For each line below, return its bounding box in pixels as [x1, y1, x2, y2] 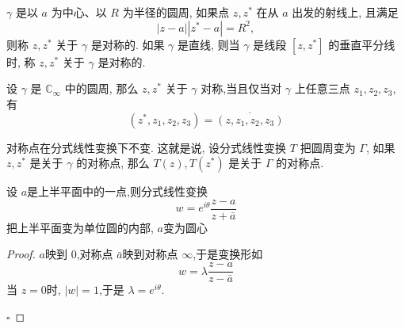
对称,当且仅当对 [201, 80, 282, 97]
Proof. [6, 246, 36, 262]
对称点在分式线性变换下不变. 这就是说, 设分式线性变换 [6, 139, 287, 155]
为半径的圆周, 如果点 [122, 4, 230, 20]
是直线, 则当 [178, 36, 240, 52]
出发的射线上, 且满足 [292, 4, 399, 20]
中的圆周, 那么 [64, 80, 139, 97]
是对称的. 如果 [90, 36, 165, 52]
